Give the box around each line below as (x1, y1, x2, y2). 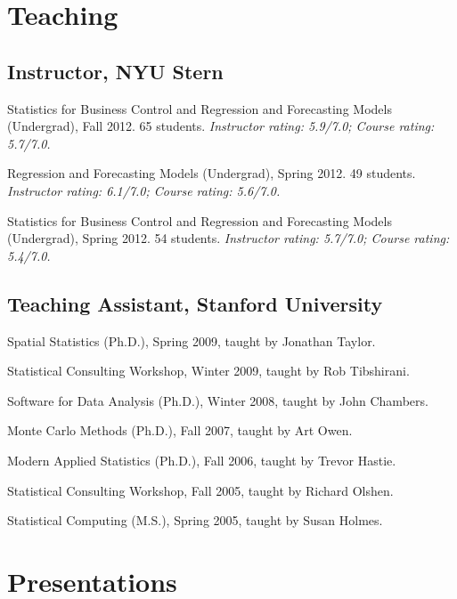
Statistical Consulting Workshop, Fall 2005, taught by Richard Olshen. (7, 481, 394, 499)
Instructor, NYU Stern (7, 57, 224, 85)
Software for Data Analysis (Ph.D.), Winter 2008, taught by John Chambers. (7, 391, 428, 409)
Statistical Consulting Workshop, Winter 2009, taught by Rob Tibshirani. (7, 361, 410, 380)
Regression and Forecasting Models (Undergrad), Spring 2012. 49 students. (7, 164, 416, 182)
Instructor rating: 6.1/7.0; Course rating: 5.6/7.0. (7, 181, 281, 199)
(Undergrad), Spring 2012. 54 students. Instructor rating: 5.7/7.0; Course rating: (7, 229, 450, 247)
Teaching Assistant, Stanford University (7, 289, 383, 317)
